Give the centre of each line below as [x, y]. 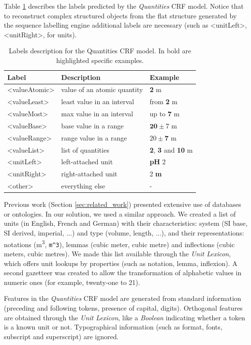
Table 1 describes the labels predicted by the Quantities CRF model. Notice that [124, 6]
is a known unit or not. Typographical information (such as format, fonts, [113, 327]
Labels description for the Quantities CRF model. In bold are [100, 51]
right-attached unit [89, 174]
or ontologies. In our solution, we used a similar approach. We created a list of [120, 213]
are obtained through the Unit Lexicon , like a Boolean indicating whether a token [125, 317]
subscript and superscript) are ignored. [61, 336]
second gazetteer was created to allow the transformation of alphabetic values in [123, 273]
